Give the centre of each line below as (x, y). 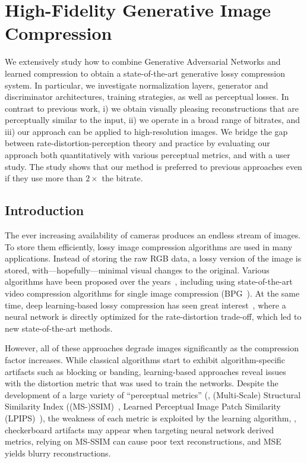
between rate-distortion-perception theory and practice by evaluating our (137, 143)
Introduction (45, 210)
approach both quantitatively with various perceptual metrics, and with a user (148, 155)
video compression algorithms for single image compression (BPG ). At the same (152, 293)
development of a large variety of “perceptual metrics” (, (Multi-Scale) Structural (153, 394)
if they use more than (44, 178)
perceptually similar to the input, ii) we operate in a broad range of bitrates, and (153, 120)
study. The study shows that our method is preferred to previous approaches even (153, 166)
